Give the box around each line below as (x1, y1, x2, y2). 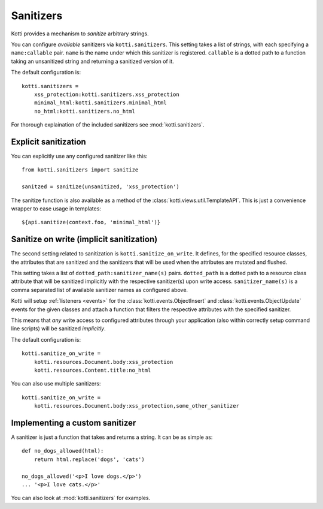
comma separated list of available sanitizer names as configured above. (11, 286, 188, 293)
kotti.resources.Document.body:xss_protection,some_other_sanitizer (33, 402, 239, 409)
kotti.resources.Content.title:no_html (33, 366, 151, 374)
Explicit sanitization (11, 137, 86, 147)
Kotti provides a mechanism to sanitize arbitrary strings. (11, 30, 149, 37)
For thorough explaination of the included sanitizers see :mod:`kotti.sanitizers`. (11, 121, 205, 128)
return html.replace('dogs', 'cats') (33, 456, 145, 463)
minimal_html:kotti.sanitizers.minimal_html (33, 100, 167, 106)
